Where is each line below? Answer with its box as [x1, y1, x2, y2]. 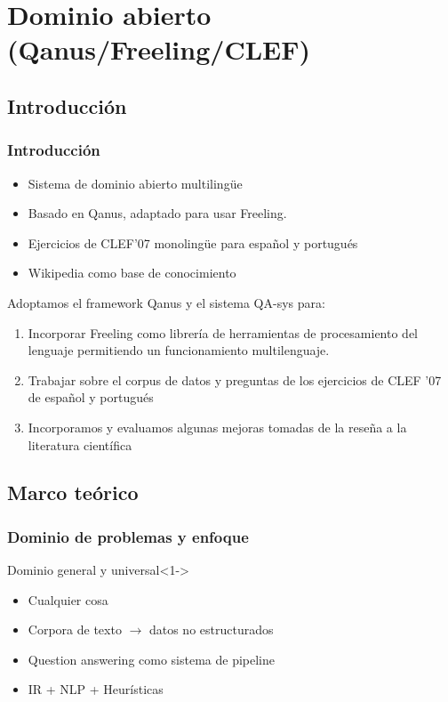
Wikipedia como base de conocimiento [28, 263, 236, 282]
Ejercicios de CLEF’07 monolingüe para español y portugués [28, 233, 358, 252]
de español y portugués [28, 388, 154, 407]
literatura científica [28, 435, 132, 454]
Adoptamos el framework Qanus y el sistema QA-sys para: [7, 293, 325, 311]
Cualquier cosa [28, 590, 108, 609]
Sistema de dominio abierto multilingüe [28, 173, 243, 192]
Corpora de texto [28, 620, 122, 639]
